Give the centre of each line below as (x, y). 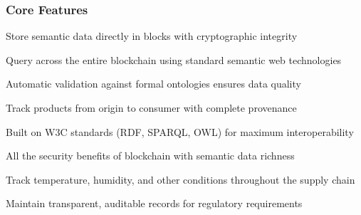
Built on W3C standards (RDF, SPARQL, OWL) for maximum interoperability (180, 131)
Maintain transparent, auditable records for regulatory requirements (154, 203)
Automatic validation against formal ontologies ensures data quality (153, 84)
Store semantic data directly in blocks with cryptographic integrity (152, 36)
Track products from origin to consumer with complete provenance (151, 107)
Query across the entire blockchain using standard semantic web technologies (174, 59)
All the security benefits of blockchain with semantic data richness (150, 156)
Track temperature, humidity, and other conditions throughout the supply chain (180, 179)
